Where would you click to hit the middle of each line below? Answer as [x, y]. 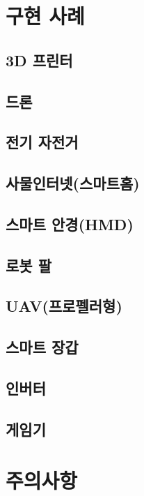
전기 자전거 [42, 142]
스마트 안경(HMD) [70, 224]
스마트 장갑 [42, 347]
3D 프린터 [39, 60]
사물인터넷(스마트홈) [73, 183]
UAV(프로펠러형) [64, 306]
